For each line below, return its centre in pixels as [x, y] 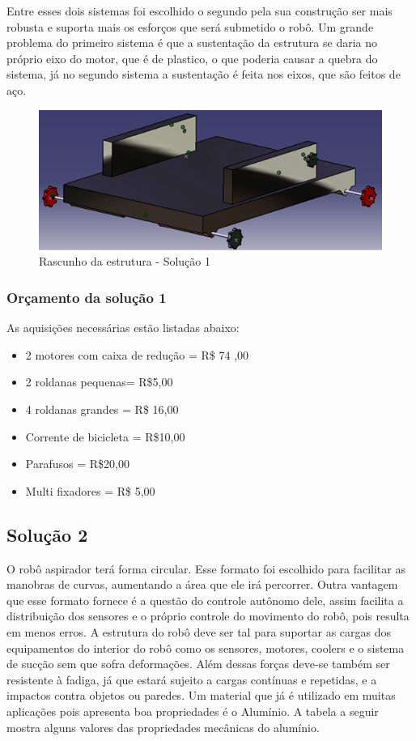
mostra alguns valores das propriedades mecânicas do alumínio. [163, 727]
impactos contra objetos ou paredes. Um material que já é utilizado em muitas [201, 695]
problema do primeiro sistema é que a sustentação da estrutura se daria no [192, 43]
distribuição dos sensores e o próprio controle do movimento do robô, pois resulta [208, 616]
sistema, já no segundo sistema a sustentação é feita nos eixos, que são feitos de [204, 74]
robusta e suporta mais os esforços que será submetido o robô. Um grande [190, 26]
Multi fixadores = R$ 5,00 [90, 490]
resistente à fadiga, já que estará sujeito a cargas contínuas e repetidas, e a [192, 679]
